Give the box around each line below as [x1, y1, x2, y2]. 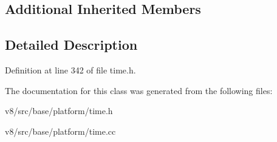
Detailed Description [5, 35, 138, 54]
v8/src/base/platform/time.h [5, 104, 113, 117]
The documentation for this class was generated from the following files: [5, 84, 273, 96]
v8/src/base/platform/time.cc [5, 124, 116, 137]
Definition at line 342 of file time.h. [5, 63, 136, 76]
